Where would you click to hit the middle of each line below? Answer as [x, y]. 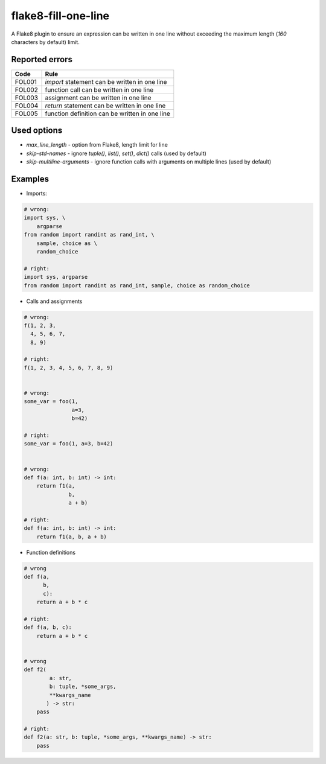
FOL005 [27, 113]
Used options [37, 131]
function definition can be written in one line [107, 113]
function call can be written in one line [99, 89]
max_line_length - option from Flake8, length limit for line [97, 145]
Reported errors [42, 59]
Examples [30, 179]
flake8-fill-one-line [60, 16]
